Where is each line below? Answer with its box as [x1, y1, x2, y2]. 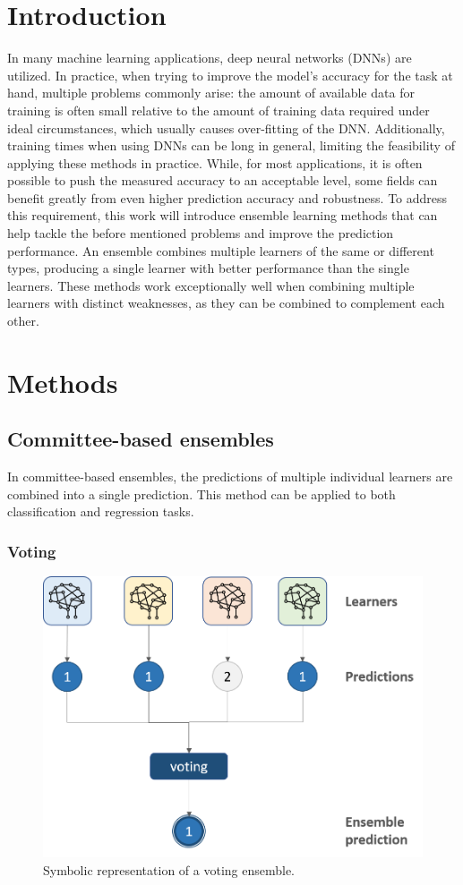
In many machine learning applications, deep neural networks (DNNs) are [7, 48, 412, 67]
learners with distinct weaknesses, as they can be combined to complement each [7, 294, 445, 312]
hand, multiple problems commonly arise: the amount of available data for [7, 83, 415, 102]
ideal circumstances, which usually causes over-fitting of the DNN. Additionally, [7, 118, 445, 137]
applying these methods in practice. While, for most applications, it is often [7, 153, 423, 172]
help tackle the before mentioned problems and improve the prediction [7, 224, 394, 243]
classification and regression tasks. [7, 502, 194, 521]
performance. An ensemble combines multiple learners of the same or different [7, 241, 434, 260]
